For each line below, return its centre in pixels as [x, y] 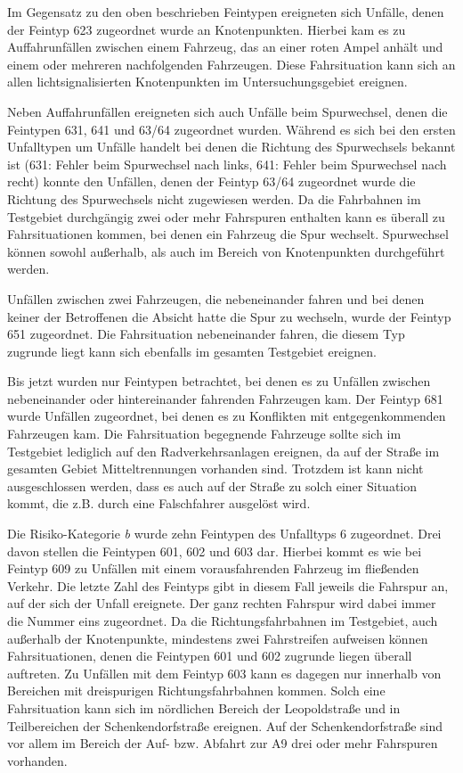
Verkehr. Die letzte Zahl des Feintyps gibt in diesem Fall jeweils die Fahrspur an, [228, 585]
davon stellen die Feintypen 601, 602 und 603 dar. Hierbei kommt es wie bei [215, 551]
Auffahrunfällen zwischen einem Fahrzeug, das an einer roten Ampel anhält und [225, 47]
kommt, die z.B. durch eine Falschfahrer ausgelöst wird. [159, 503]
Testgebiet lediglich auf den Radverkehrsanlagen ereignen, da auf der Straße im [223, 451]
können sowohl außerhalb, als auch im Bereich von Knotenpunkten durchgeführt [226, 251]
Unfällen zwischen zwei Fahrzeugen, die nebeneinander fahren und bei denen [216, 298]
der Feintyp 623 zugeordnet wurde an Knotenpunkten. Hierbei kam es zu [207, 29]
